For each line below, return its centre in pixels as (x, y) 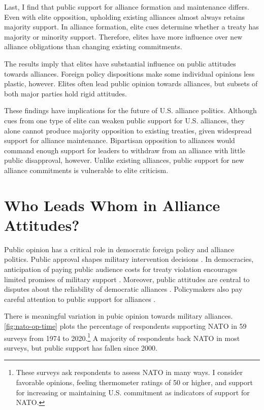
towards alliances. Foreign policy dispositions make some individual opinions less (129, 73)
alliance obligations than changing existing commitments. (93, 46)
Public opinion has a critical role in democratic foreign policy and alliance (119, 249)
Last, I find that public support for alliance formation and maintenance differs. (127, 7)
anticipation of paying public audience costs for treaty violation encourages (121, 269)
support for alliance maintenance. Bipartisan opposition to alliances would (120, 140)
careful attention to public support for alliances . (80, 299)
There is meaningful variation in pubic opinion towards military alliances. (119, 316)
